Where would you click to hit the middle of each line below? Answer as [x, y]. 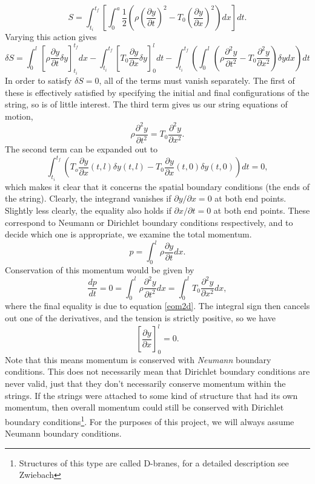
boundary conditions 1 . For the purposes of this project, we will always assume [150, 420]
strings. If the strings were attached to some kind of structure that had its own [151, 395]
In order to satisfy [38, 80]
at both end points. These [262, 210]
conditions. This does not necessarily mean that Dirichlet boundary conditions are [157, 371]
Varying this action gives [51, 37]
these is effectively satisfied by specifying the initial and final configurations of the [157, 92]
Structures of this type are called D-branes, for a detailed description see [154, 462]
